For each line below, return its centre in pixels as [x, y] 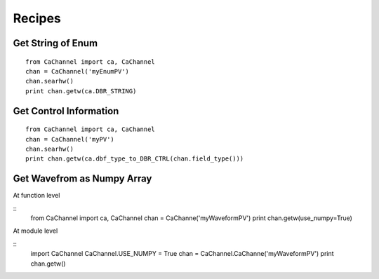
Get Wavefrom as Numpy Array [82, 179]
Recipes [37, 18]
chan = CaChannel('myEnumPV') [78, 71]
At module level [35, 231]
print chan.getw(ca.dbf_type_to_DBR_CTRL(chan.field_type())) [135, 159]
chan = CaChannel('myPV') [70, 139]
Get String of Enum [55, 43]
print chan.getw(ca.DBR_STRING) [81, 91]
